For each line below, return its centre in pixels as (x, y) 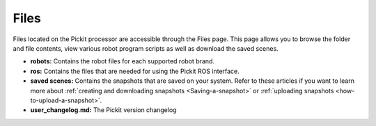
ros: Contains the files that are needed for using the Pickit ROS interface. (135, 71)
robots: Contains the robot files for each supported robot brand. (123, 61)
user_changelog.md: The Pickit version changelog (103, 110)
